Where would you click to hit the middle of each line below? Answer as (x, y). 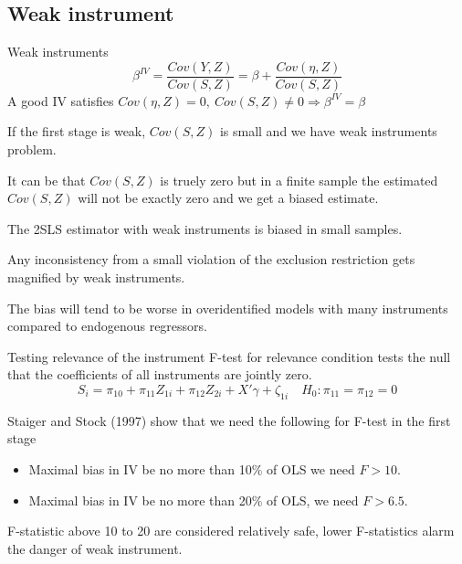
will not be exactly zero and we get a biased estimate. (228, 198)
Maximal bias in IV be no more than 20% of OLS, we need (194, 500)
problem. (32, 149)
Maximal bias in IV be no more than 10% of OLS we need (192, 468)
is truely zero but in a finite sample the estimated (299, 180)
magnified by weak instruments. (96, 277)
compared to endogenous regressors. (108, 326)
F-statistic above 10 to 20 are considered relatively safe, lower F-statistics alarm (231, 531)
